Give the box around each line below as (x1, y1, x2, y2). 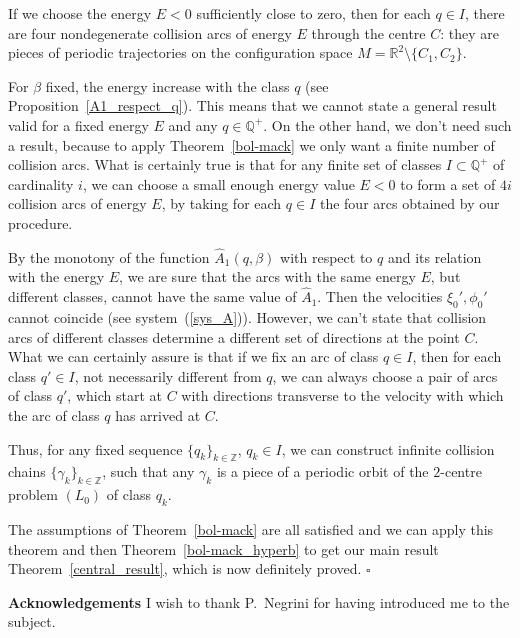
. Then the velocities (317, 286, 443, 307)
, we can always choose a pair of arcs (272, 365, 498, 386)
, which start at (67, 385, 162, 406)
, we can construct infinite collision (281, 438, 495, 459)
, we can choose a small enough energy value (82, 173, 355, 194)
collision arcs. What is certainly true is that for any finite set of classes (8, 154, 442, 175)
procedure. (8, 212, 73, 233)
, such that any (102, 461, 195, 482)
